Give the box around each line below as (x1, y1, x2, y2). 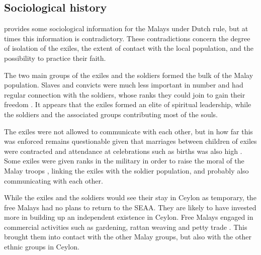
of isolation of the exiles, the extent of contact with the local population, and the (4, 43, 254, 53)
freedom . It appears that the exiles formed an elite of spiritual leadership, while (4, 99, 251, 110)
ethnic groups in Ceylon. (4, 241, 79, 252)
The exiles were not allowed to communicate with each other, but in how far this (4, 126, 253, 136)
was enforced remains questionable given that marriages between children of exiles (4, 136, 257, 146)
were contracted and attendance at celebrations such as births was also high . (4, 145, 242, 156)
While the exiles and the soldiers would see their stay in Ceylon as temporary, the (4, 192, 256, 203)
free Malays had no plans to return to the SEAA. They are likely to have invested (4, 202, 256, 212)
